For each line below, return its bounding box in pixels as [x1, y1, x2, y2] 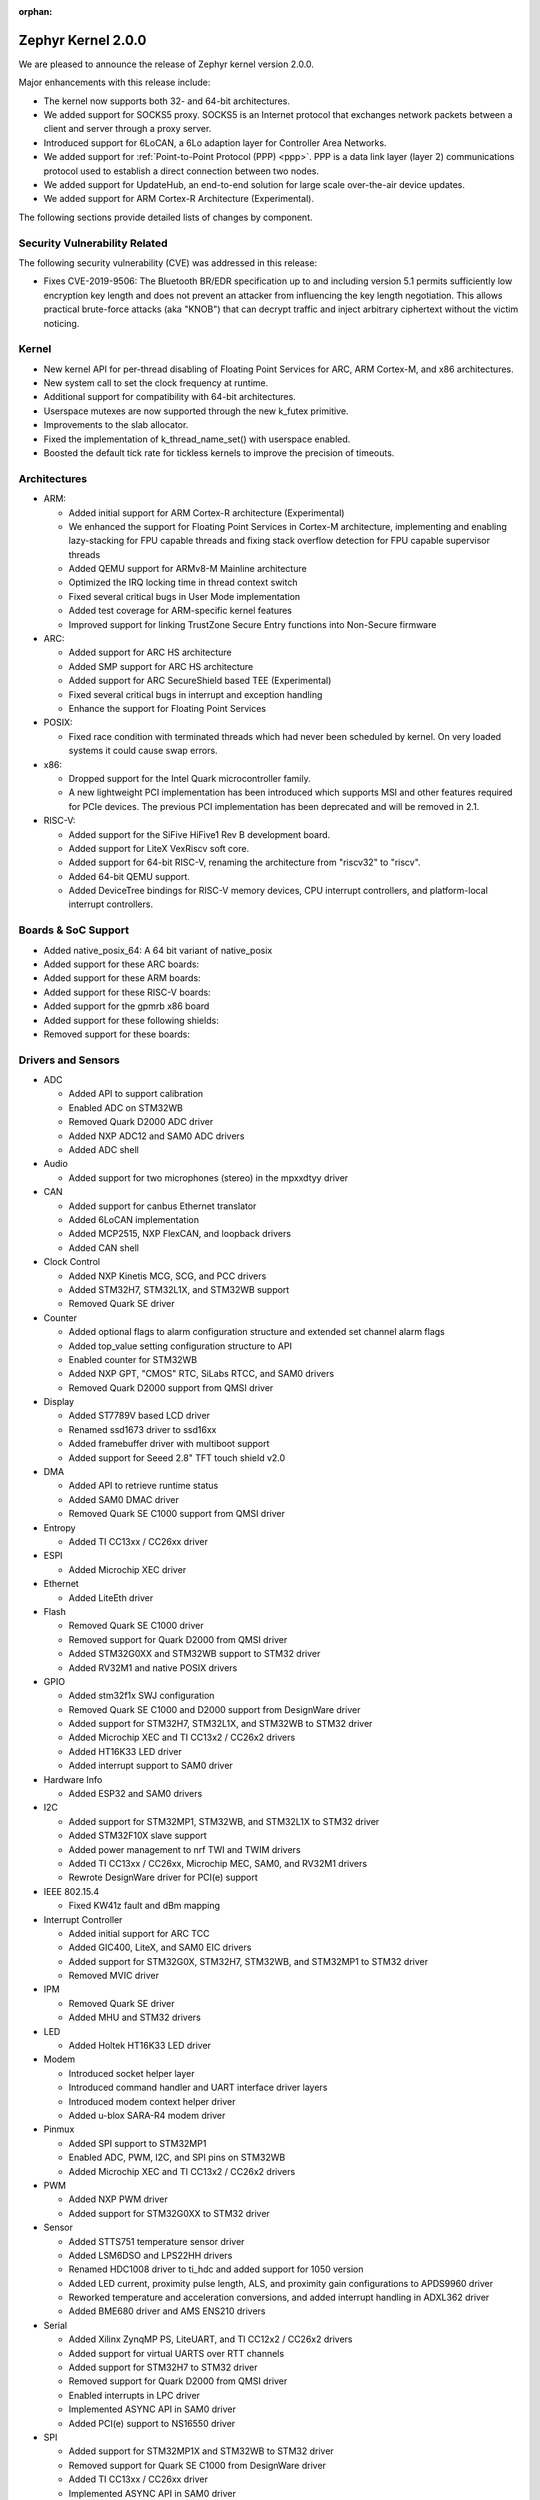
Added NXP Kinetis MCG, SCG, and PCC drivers [68, 1270, 267, 1282]
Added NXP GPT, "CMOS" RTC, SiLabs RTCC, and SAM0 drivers [68, 1368, 335, 1380]
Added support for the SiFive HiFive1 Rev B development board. [68, 828, 331, 840]
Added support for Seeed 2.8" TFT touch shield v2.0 [68, 1451, 286, 1464]
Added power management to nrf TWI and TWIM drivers [68, 1843, 301, 1855]
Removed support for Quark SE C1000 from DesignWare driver [68, 2459, 327, 2471]
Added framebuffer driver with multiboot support [68, 1438, 270, 1450]
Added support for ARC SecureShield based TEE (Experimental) [68, 675, 332, 687]
